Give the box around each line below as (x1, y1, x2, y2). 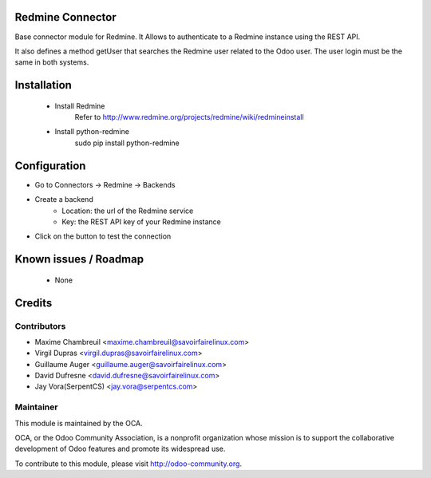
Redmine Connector (14, 10, 117, 24)
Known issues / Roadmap (14, 252, 144, 267)
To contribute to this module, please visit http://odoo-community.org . (14, 459, 243, 468)
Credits (14, 296, 53, 310)
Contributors (14, 320, 66, 331)
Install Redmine (54, 101, 105, 111)
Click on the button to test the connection (34, 231, 172, 241)
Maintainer (14, 401, 58, 413)
